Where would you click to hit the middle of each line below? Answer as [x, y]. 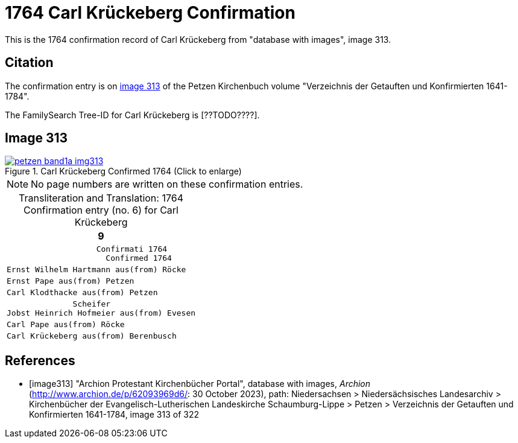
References [40, 360]
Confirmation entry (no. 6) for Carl [101, 210]
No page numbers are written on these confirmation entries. [167, 184]
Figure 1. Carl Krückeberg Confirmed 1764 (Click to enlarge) [123, 171]
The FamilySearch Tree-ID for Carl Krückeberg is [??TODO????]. [132, 115]
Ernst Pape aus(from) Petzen [71, 281]
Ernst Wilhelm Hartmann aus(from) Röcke [96, 270]
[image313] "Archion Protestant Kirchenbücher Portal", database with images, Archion [200, 384]
